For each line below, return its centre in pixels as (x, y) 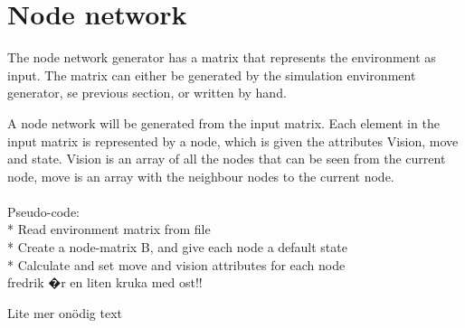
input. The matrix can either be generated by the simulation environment (212, 75)
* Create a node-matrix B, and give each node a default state (177, 247)
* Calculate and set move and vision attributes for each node (176, 264)
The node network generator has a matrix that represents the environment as (222, 57)
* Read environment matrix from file (109, 229)
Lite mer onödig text (65, 312)
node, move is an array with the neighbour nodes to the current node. (201, 176)
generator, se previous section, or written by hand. (147, 93)
